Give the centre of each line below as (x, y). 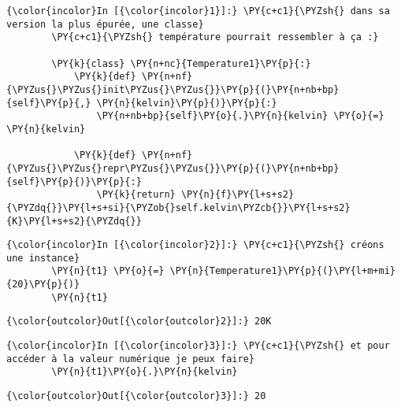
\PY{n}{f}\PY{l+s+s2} (238, 195)
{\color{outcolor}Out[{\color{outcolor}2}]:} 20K (139, 322)
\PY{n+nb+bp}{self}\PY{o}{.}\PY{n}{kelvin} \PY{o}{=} (240, 116)
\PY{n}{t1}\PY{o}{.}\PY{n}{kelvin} (145, 372)
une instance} (43, 258)
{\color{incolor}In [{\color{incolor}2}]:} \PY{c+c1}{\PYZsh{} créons (195, 245)
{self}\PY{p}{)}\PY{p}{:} (74, 181)
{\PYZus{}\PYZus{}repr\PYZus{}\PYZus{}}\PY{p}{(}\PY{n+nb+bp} (173, 168)
